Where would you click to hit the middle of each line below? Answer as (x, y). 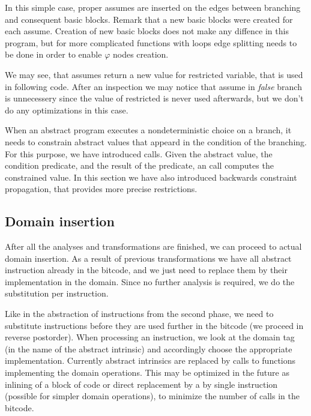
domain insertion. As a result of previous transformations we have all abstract (148, 258)
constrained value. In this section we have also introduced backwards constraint (151, 177)
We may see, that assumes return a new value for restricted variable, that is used (154, 74)
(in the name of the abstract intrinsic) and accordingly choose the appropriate (149, 348)
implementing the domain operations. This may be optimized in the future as (147, 372)
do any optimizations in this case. (67, 110)
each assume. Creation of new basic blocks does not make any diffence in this (147, 31)
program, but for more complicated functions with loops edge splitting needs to (151, 42)
